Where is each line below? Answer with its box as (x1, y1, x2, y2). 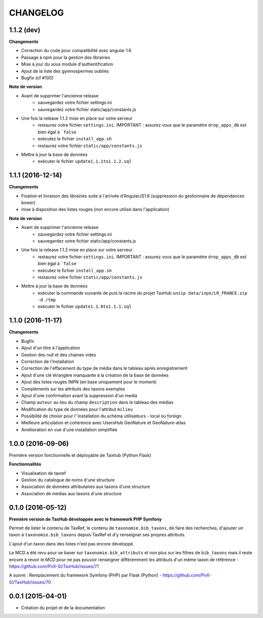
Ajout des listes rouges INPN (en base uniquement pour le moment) (21, 379, 157, 385)
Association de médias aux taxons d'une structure (21, 490, 122, 496)
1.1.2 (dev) (9, 26, 41, 34)
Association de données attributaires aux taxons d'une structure (21, 484, 150, 489)
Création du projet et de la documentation (21, 604, 105, 611)
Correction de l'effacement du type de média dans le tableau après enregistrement (21, 365, 188, 371)
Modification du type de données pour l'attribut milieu (21, 406, 133, 412)
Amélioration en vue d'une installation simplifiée (21, 427, 118, 432)
